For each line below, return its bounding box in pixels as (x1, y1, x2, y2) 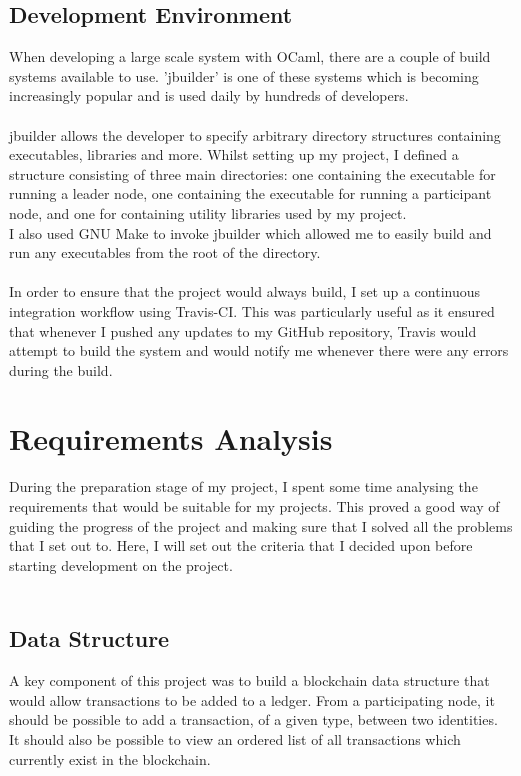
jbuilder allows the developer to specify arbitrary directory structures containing (9, 124, 501, 145)
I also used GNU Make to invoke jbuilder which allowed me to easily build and (9, 222, 492, 243)
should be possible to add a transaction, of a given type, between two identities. (9, 709, 498, 730)
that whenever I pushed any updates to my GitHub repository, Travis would (9, 320, 477, 341)
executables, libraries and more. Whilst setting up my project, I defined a (9, 144, 459, 165)
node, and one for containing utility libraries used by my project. (9, 202, 407, 223)
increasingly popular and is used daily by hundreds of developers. (9, 85, 409, 106)
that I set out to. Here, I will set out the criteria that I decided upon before (9, 535, 473, 556)
